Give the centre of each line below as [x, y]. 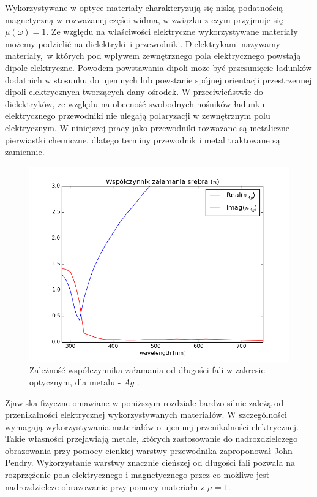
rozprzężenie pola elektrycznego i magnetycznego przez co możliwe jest [137, 475]
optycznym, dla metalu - [75, 381]
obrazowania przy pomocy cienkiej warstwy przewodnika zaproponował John [149, 450]
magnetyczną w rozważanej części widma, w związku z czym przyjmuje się [144, 19]
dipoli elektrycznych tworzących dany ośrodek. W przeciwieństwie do [134, 92]
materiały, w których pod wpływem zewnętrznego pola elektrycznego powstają [153, 55]
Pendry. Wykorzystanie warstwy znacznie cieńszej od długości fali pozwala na [150, 462]
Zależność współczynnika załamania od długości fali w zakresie [147, 370]
